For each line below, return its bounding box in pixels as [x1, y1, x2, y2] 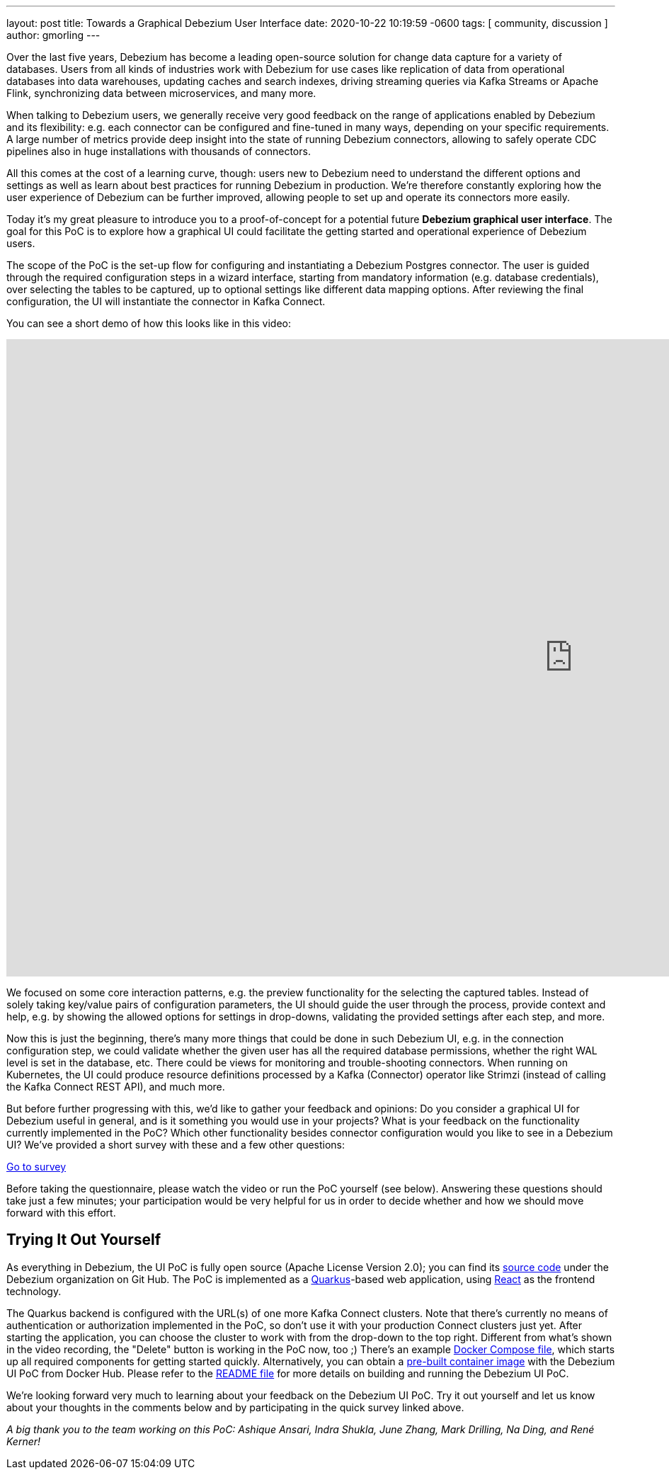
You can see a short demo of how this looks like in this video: [6, 317, 292, 329]
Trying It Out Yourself [6, 1231, 161, 1249]
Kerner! [6, 1435, 41, 1447]
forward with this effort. [6, 1207, 116, 1219]
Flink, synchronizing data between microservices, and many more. [6, 87, 316, 99]
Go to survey [6, 1161, 67, 1173]
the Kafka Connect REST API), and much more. [6, 1081, 225, 1093]
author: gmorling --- [6, 29, 101, 41]
